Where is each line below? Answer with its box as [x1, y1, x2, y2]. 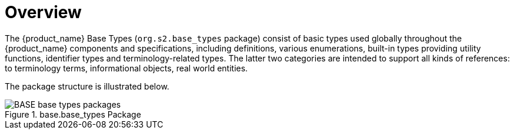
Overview [5, 2, 82, 22]
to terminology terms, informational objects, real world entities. [5, 63, 248, 73]
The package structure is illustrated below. [5, 81, 169, 91]
